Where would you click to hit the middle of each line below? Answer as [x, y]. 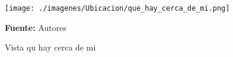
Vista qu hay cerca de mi [50, 47]
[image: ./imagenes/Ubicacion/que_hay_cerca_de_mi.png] [117, 8]
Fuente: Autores [36, 27]
